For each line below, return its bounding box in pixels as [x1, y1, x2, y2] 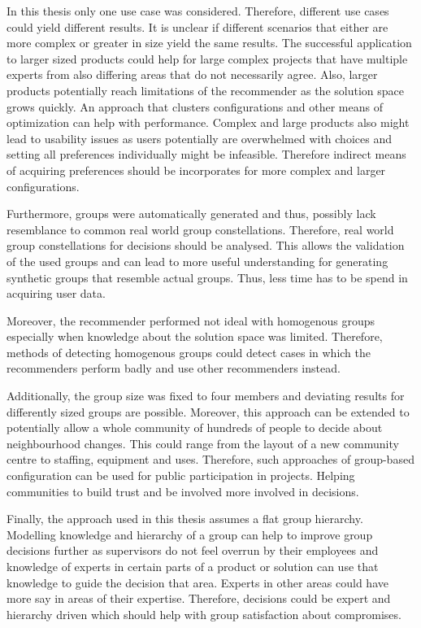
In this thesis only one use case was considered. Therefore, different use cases [7, 2, 389, 19]
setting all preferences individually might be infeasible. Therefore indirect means [7, 146, 406, 163]
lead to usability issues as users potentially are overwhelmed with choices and [7, 129, 392, 146]
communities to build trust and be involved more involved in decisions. [7, 482, 359, 499]
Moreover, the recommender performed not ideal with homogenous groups [7, 312, 375, 329]
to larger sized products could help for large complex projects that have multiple [7, 50, 408, 67]
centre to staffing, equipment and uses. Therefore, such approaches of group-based [7, 451, 414, 468]
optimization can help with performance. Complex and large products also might [7, 114, 410, 131]
